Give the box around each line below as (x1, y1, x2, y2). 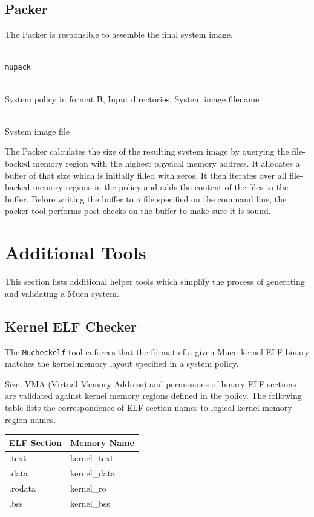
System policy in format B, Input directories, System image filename (5, 92, 260, 105)
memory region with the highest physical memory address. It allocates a (33, 157, 300, 170)
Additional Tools (5, 240, 146, 265)
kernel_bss (70, 497, 110, 509)
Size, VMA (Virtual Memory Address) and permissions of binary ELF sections (5, 377, 296, 390)
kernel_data (70, 467, 116, 479)
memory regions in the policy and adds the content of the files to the (33, 181, 289, 193)
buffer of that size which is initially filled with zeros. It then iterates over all (5, 168, 287, 181)
